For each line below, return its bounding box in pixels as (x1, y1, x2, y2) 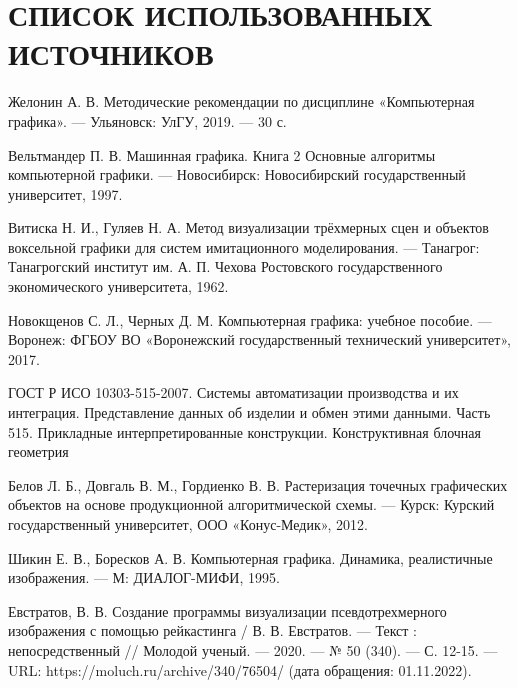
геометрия (8, 441, 69, 462)
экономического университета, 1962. (8, 276, 229, 297)
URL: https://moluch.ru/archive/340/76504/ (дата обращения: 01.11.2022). (8, 659, 472, 680)
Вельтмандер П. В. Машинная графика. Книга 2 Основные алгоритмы (8, 144, 436, 165)
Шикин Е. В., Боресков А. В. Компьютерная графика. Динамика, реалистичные (8, 547, 493, 568)
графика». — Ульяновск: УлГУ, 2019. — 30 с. (8, 110, 287, 131)
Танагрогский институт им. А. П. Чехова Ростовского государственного (8, 256, 443, 277)
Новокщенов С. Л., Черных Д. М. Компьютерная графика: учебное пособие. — (8, 309, 492, 330)
